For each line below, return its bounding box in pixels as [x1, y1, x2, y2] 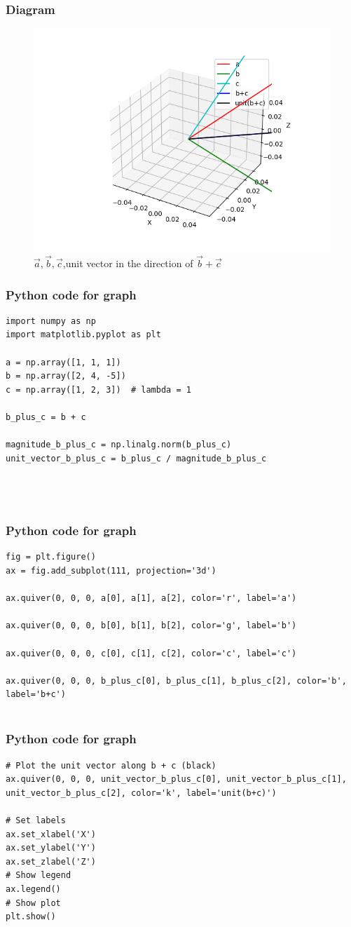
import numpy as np [6, 316, 96, 326]
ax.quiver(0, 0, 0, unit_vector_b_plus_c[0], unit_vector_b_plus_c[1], [6, 774, 347, 785]
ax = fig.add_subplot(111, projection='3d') [6, 565, 216, 576]
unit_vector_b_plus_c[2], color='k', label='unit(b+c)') [6, 787, 277, 798]
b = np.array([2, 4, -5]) [6, 371, 126, 381]
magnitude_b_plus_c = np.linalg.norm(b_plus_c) [6, 440, 232, 450]
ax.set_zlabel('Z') [6, 856, 96, 867]
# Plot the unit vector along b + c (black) [6, 760, 216, 771]
